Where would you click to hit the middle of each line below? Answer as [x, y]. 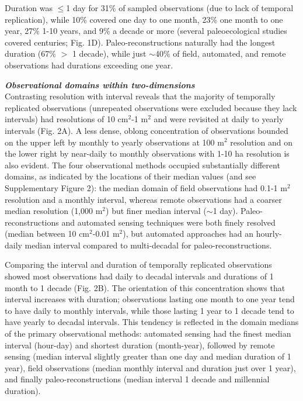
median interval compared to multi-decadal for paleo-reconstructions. [148, 245]
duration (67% [30, 53]
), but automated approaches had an [188, 234]
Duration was [29, 8]
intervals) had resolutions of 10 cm [67, 119]
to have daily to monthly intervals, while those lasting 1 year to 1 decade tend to [149, 310]
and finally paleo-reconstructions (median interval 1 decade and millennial [137, 379]
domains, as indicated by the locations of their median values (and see [130, 176]
